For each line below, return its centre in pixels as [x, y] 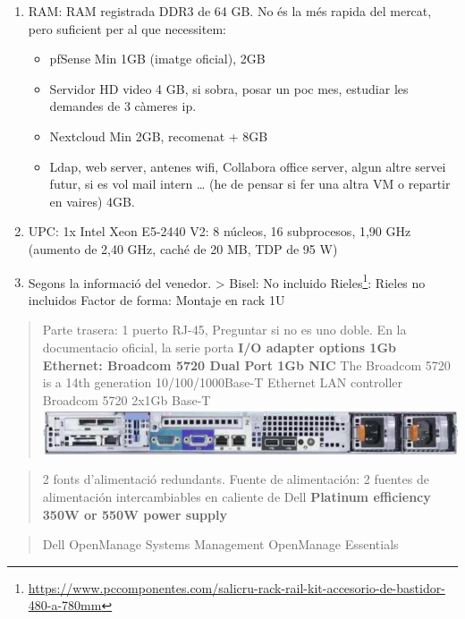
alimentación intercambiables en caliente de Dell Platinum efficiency [237, 496]
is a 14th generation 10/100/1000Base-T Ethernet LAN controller [223, 382]
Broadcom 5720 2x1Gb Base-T [127, 399]
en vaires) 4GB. [92, 201]
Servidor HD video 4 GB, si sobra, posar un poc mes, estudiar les [229, 88]
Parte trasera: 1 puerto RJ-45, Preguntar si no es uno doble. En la [224, 330]
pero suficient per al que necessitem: [127, 28]
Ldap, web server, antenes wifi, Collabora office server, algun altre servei [248, 166]
